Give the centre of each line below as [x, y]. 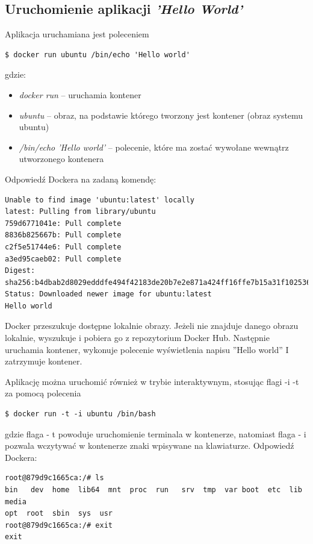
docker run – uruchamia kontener [80, 94]
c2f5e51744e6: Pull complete [63, 247]
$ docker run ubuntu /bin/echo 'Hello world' [98, 55]
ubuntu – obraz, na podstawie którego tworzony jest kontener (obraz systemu [161, 115]
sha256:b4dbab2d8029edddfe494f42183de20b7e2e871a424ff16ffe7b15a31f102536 [158, 282]
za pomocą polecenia [43, 393]
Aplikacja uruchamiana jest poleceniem [77, 34]
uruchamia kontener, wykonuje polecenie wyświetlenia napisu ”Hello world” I [147, 349]
